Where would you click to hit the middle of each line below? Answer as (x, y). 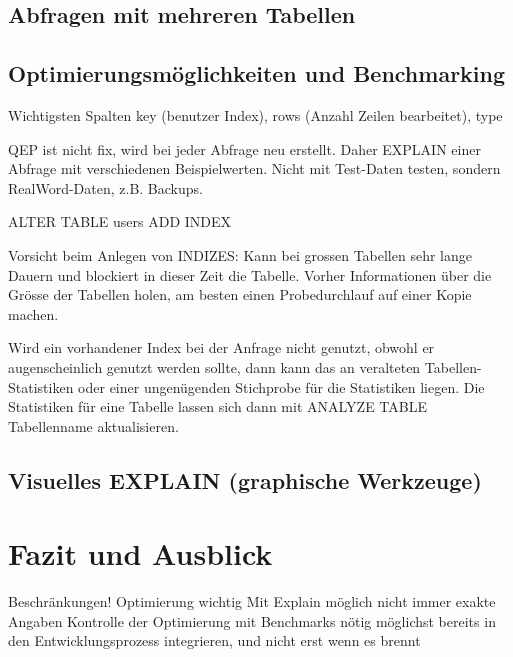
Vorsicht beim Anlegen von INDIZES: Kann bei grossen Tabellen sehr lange (240, 254)
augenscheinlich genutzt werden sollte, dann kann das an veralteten (214, 366)
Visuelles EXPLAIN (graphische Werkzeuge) (245, 479)
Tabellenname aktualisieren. (93, 425)
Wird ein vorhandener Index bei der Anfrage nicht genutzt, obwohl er (221, 347)
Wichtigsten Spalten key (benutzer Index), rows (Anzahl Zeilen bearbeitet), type (255, 114)
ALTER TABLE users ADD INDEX (120, 221)
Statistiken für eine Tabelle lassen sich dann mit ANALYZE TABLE (217, 406)
